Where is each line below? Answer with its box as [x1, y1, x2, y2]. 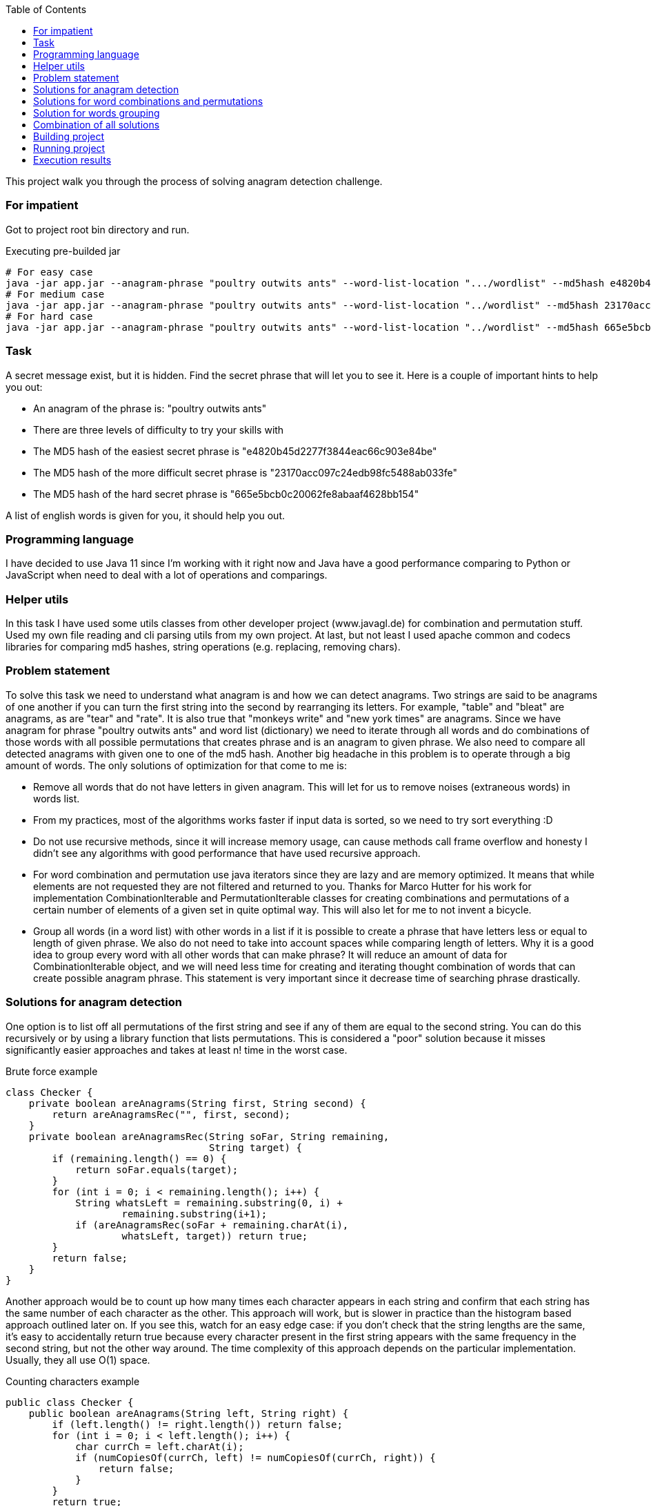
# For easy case [6, 266, 93, 278]
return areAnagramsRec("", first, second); [52, 1108, 291, 1120]
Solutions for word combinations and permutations [33, 95, 263, 107]
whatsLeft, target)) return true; [121, 1230, 308, 1242]
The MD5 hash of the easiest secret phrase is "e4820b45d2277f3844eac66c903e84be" [33, 445, 437, 457]
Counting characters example [6, 1375, 140, 1387]
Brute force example [6, 1065, 98, 1077]
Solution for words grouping [33, 107, 160, 119]
